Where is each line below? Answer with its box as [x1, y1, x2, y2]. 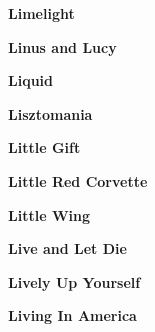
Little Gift [8, 137, 81, 158]
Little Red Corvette [8, 170, 148, 191]
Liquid [8, 70, 54, 91]
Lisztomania [8, 103, 93, 124]
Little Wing [8, 204, 90, 225]
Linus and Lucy [8, 36, 117, 57]
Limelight [8, 3, 75, 23]
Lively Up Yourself [8, 271, 141, 292]
